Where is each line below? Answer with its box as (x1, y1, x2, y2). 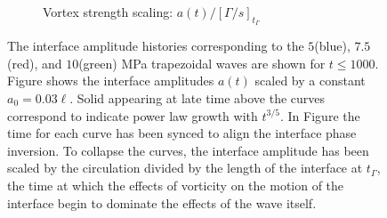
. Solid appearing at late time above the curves (69, 88, 326, 107)
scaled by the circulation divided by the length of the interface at (7, 158, 363, 177)
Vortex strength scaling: (43, 3, 173, 20)
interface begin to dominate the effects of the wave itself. (7, 193, 317, 212)
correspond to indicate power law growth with (7, 106, 258, 125)
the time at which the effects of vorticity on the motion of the (7, 175, 344, 194)
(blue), (314, 36, 351, 55)
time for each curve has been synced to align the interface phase (7, 124, 357, 142)
